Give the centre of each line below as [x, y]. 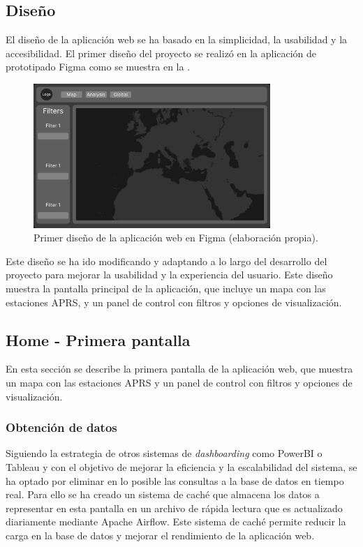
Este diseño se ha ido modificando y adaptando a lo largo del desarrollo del [166, 261]
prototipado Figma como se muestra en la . [98, 67]
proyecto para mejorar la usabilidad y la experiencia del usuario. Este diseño [169, 275]
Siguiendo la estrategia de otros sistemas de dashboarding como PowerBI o [164, 453]
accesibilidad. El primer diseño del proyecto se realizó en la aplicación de [161, 53]
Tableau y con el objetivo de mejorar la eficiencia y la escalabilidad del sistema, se [181, 466]
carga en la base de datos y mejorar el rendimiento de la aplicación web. [160, 535]
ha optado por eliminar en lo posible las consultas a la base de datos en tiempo [175, 480]
